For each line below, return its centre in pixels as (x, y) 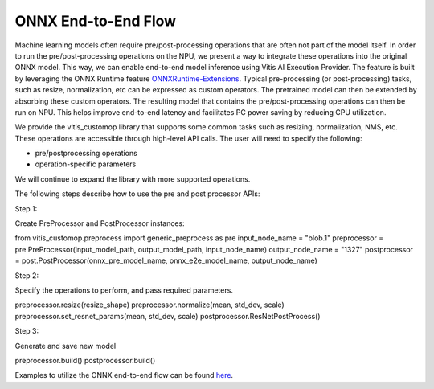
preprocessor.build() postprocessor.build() (85, 360)
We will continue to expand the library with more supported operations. (133, 179)
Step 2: (27, 275)
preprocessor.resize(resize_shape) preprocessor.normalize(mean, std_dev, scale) (149, 305)
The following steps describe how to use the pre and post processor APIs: (137, 194)
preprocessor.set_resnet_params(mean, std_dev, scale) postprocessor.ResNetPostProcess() (168, 316)
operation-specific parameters (86, 164)
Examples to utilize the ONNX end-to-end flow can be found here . (124, 375)
